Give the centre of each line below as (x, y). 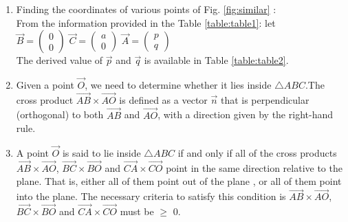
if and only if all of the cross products (257, 153)
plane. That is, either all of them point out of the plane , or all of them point (179, 181)
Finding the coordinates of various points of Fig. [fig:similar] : (146, 9)
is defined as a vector (163, 99)
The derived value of (59, 60)
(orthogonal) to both (60, 114)
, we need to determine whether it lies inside (178, 85)
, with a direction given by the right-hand (245, 114)
